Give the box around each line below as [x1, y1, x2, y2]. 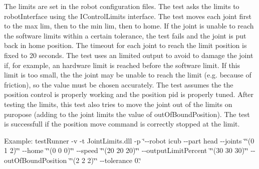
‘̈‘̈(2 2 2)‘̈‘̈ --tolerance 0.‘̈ [69, 154, 141, 165]
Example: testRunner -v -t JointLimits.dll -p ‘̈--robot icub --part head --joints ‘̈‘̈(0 [4, 135, 254, 145]
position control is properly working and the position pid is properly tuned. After [4, 89, 254, 99]
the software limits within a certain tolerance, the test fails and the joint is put [4, 30, 246, 40]
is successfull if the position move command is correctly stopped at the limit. [4, 118, 240, 129]
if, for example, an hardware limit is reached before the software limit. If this [4, 59, 240, 70]
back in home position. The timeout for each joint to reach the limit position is [4, 40, 247, 50]
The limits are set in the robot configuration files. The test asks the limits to [4, 1, 239, 11]
